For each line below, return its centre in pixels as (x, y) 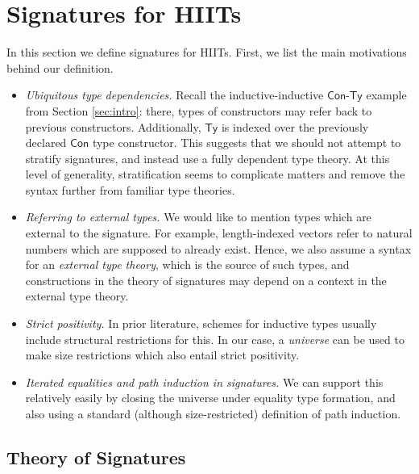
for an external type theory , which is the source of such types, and (187, 264)
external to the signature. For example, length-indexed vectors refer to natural (219, 233)
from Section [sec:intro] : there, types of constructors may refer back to (199, 110)
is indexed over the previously (295, 126)
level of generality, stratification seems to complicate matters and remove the (215, 174)
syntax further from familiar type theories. (130, 189)
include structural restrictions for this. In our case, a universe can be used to (215, 339)
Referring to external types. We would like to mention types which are (198, 217)
